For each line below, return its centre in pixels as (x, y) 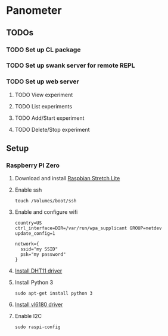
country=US (28, 223)
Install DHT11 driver (38, 271)
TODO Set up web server (43, 81)
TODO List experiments (43, 106)
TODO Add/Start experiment (49, 118)
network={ (27, 244)
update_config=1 (35, 234)
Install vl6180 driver (39, 305)
